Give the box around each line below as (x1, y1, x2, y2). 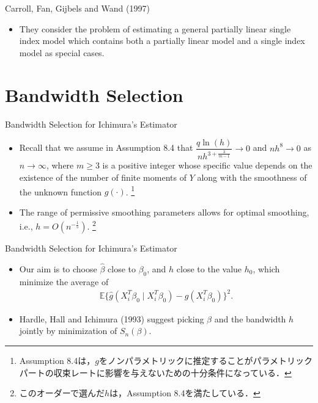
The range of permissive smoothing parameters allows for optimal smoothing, (19, 205, 309, 218)
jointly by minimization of (19, 324, 117, 337)
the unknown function (19, 185, 102, 198)
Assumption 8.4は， (19, 354, 95, 366)
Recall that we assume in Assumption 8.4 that (19, 141, 193, 154)
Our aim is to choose (19, 262, 97, 275)
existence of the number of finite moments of (19, 170, 187, 183)
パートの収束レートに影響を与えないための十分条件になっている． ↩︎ (19, 366, 292, 379)
